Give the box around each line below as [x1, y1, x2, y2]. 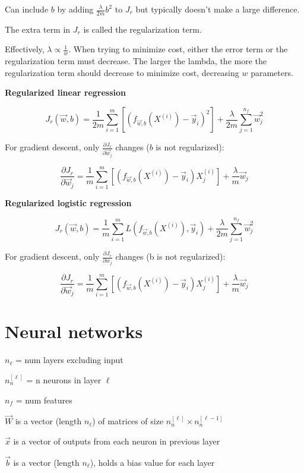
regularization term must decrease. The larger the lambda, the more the [5, 55, 267, 67]
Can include [5, 3, 49, 15]
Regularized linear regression [5, 86, 126, 99]
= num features [15, 393, 72, 406]
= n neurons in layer [26, 373, 102, 386]
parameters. [251, 66, 293, 78]
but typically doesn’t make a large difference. [135, 3, 300, 15]
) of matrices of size [92, 415, 164, 427]
